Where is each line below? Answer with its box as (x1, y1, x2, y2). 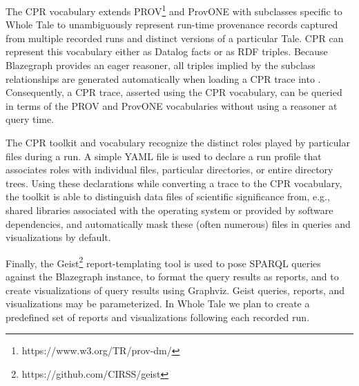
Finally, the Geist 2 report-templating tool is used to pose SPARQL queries (6, 253, 321, 270)
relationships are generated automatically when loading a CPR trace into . (6, 71, 321, 86)
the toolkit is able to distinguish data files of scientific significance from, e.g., (6, 189, 330, 204)
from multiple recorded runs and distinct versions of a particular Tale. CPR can (6, 30, 344, 45)
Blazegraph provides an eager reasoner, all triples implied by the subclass (6, 58, 316, 73)
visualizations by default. (6, 230, 111, 244)
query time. (6, 112, 55, 126)
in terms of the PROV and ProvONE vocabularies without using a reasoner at (6, 98, 338, 113)
